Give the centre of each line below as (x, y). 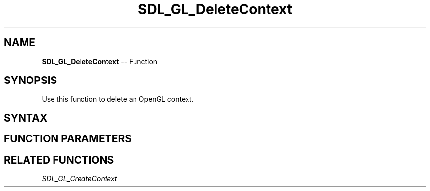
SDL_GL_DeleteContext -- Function (100, 61)
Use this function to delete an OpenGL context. (118, 99)
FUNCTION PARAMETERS (68, 139)
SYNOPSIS (31, 81)
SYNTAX (26, 118)
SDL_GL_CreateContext (80, 179)
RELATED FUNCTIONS (59, 160)
